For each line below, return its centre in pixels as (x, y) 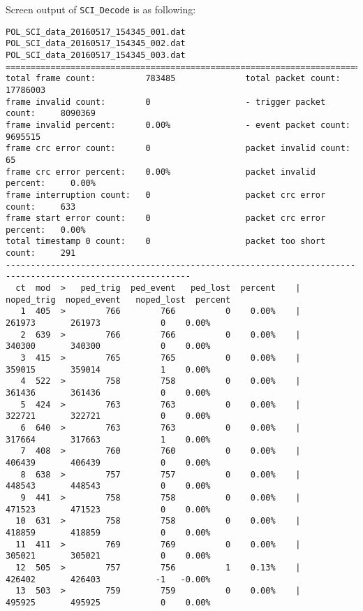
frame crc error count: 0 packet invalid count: (178, 149)
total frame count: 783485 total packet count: (173, 79)
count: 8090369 (51, 114)
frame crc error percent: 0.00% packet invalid (161, 172)
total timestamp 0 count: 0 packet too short (166, 242)
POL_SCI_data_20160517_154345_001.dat (96, 32)
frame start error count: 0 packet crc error (166, 218)
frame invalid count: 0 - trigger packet (166, 102)
